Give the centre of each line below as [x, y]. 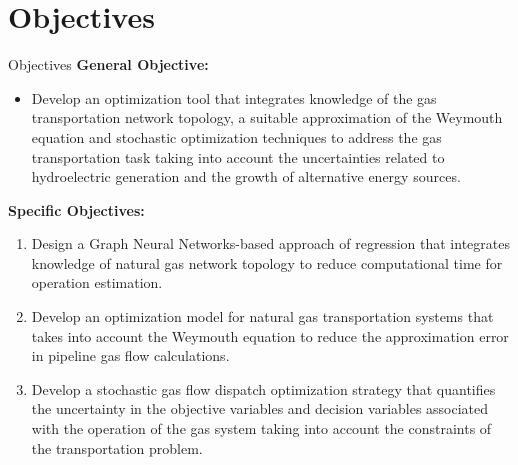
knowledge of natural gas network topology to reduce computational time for [267, 262]
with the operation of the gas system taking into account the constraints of [261, 428]
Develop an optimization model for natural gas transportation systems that [262, 316]
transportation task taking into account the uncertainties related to [238, 156]
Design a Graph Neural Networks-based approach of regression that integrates [270, 243]
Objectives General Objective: [108, 64]
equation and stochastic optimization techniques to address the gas [236, 136]
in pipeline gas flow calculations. [130, 355]
